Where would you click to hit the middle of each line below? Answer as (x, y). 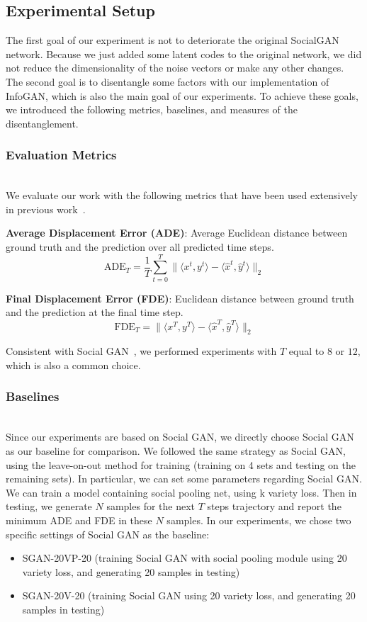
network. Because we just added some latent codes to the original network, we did (184, 53)
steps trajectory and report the (274, 506)
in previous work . (46, 209)
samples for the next (151, 506)
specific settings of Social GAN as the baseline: (108, 534)
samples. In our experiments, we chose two (259, 520)
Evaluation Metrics (61, 155)
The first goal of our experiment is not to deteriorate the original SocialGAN (173, 40)
